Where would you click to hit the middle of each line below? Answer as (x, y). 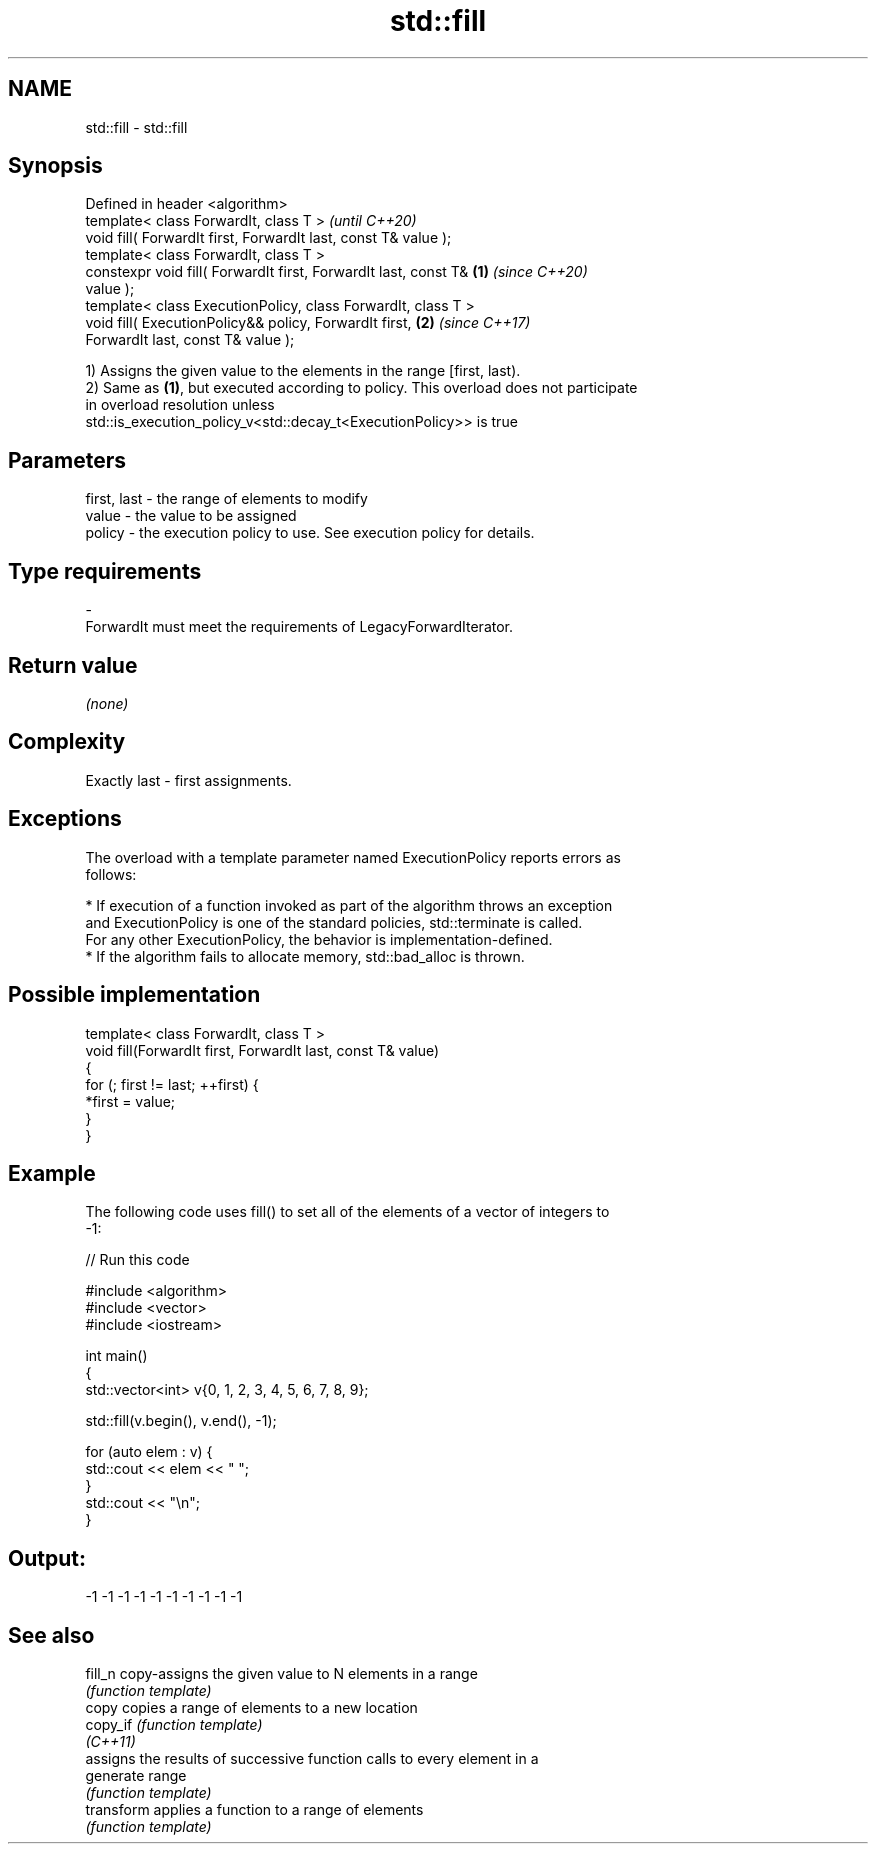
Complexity (67, 742)
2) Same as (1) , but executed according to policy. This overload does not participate (361, 388)
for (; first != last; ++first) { (172, 1084)
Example (52, 1173)
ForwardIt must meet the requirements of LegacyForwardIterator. (299, 627)
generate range (136, 1776)
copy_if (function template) (174, 1725)
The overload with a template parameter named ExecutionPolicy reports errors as (353, 857)
